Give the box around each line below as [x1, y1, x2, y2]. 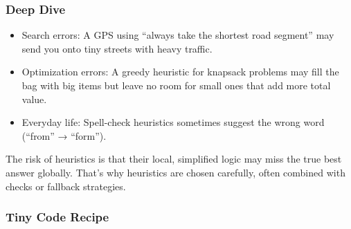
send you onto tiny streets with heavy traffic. [21, 41, 213, 55]
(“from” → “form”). [21, 128, 107, 143]
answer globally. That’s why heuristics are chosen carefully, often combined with [6, 165, 345, 179]
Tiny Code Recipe [6, 208, 109, 226]
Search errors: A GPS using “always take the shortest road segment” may [21, 28, 334, 42]
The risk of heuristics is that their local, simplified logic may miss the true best [6, 152, 342, 166]
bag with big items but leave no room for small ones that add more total [21, 78, 331, 92]
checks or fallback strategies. [6, 178, 126, 193]
